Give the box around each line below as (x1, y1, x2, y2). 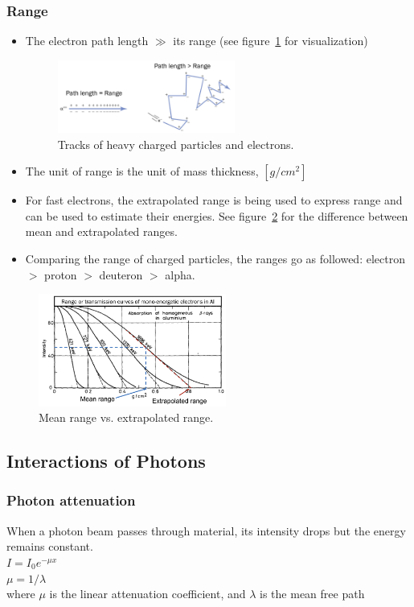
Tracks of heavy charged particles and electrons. (57, 135, 294, 152)
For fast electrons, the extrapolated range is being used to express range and (25, 192, 403, 209)
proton (44, 266, 77, 283)
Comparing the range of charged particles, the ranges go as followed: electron (25, 250, 405, 267)
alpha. (165, 266, 195, 283)
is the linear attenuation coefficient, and (49, 585, 246, 602)
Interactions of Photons (6, 448, 206, 473)
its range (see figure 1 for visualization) (173, 32, 368, 49)
